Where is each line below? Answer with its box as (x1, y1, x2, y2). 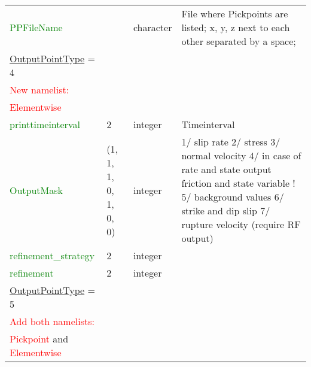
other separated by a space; (181, 34, 296, 48)
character (133, 20, 172, 34)
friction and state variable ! (181, 176, 295, 190)
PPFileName (10, 20, 63, 34)
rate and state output (181, 162, 272, 176)
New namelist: (10, 83, 69, 96)
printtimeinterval (10, 117, 80, 131)
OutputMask (10, 183, 63, 197)
